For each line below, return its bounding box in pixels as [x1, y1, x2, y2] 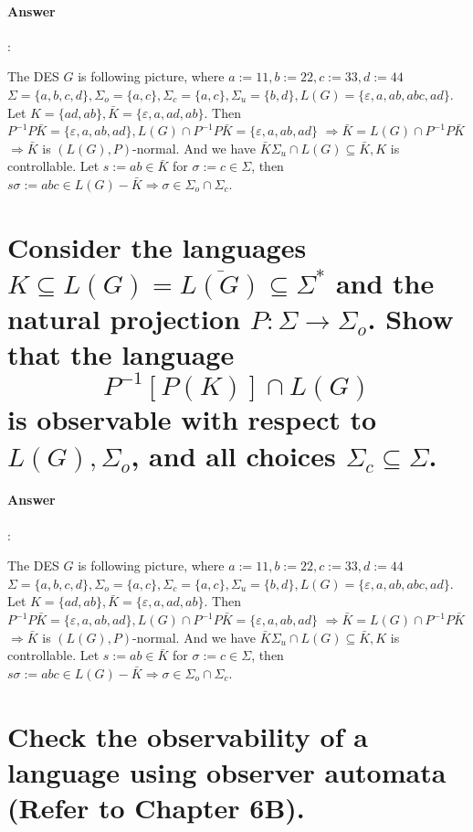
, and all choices [131, 436, 336, 474]
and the [335, 263, 435, 301]
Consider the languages [7, 228, 307, 265]
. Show [367, 300, 454, 337]
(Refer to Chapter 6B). [7, 788, 305, 826]
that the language [7, 336, 235, 373]
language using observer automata [7, 752, 447, 790]
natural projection [7, 300, 241, 337]
